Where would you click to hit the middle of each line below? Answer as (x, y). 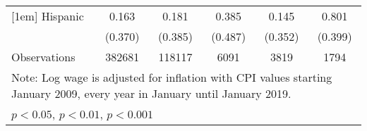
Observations (43, 57)
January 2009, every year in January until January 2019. (151, 93)
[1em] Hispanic (48, 16)
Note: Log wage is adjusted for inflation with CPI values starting (172, 77)
